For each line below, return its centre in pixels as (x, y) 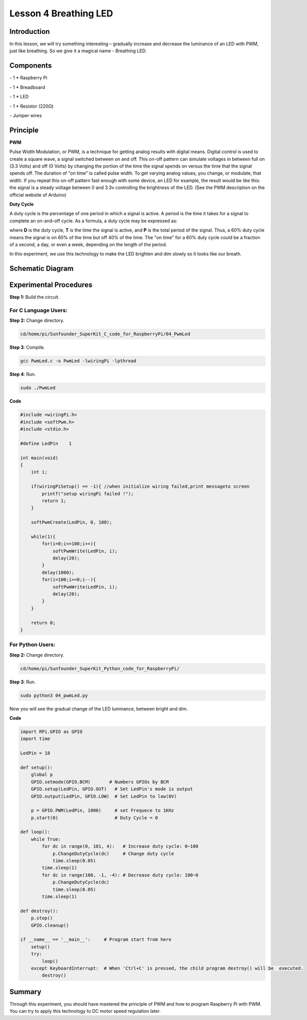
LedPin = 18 (35, 753)
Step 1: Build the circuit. (35, 297)
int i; (39, 472)
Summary (25, 992)
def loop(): (35, 832)
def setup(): (37, 767)
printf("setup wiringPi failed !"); (88, 494)
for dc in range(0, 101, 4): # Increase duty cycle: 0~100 (120, 846)
